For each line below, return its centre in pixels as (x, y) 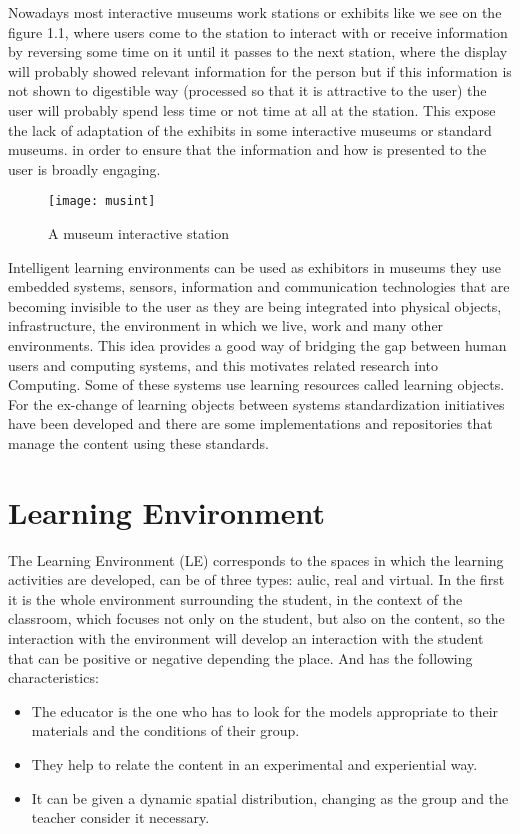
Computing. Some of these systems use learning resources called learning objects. (256, 384)
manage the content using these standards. (138, 442)
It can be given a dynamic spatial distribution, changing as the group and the (270, 797)
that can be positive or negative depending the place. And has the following (240, 657)
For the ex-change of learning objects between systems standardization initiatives (256, 403)
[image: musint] (102, 201)
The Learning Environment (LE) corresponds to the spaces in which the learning (256, 559)
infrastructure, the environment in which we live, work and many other (226, 325)
